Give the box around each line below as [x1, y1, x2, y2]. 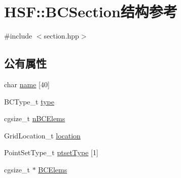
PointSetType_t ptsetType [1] [4, 147, 98, 158]
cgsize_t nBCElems [4, 113, 65, 124]
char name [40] [4, 79, 50, 89]
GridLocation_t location [4, 130, 81, 140]
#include [4, 30, 32, 41]
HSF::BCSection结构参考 [4, 1, 177, 22]
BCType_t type [4, 96, 54, 106]
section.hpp [44, 30, 79, 41]
